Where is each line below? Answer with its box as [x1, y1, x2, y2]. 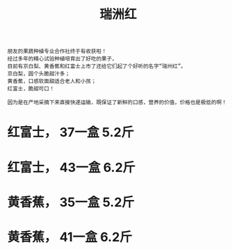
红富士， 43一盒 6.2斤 [7, 159, 136, 175]
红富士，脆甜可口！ [7, 85, 55, 92]
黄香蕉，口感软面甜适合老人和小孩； [7, 78, 97, 85]
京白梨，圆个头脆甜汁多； [7, 70, 70, 77]
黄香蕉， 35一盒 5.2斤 [7, 194, 135, 210]
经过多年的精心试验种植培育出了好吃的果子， [7, 56, 117, 63]
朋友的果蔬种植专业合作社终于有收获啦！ [7, 48, 107, 55]
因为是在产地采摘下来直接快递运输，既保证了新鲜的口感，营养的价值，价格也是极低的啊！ [7, 99, 227, 106]
